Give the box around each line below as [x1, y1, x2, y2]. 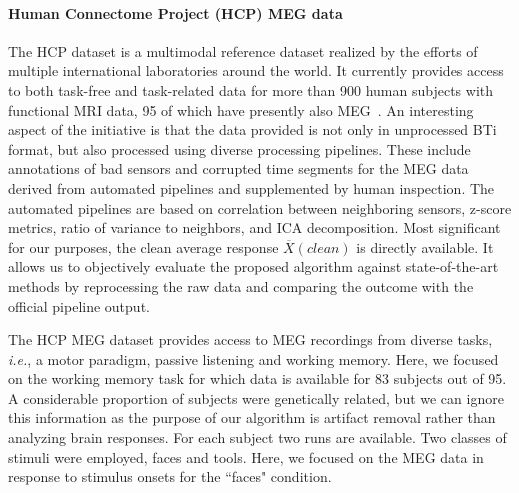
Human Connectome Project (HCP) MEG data [8, 2, 343, 23]
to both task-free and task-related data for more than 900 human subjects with [8, 79, 494, 100]
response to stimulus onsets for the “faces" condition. [8, 466, 332, 487]
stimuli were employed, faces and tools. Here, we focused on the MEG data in [8, 446, 484, 467]
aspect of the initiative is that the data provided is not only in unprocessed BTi [8, 119, 497, 140]
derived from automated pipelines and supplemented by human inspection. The [8, 177, 495, 198]
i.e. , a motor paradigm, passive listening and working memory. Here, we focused [8, 348, 499, 369]
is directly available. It [356, 236, 494, 257]
